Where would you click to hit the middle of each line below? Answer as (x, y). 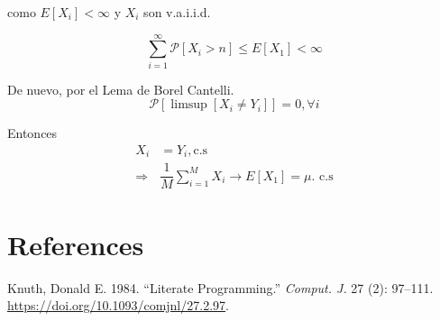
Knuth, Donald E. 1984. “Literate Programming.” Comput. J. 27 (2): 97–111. (220, 287)
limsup (189, 105)
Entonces (32, 133)
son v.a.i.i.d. (177, 12)
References (76, 244)
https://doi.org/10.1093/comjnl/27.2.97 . (118, 305)
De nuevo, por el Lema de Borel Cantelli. (121, 89)
